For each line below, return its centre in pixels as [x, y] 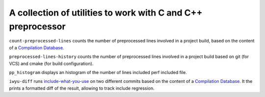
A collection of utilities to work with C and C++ [106, 13]
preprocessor [37, 26]
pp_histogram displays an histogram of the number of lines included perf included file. [98, 72]
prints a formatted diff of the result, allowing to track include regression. [82, 88]
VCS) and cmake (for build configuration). [51, 63]
